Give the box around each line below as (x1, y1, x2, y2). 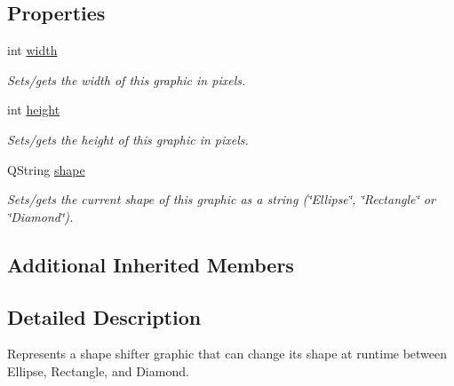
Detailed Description (7, 303, 202, 330)
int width (7, 41, 58, 59)
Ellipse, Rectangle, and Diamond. (7, 361, 189, 380)
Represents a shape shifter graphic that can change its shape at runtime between (7, 344, 448, 363)
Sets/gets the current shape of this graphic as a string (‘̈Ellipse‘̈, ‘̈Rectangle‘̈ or (7, 190, 435, 209)
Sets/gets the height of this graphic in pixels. (7, 130, 249, 148)
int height (7, 100, 60, 119)
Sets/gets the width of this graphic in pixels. (7, 70, 246, 89)
